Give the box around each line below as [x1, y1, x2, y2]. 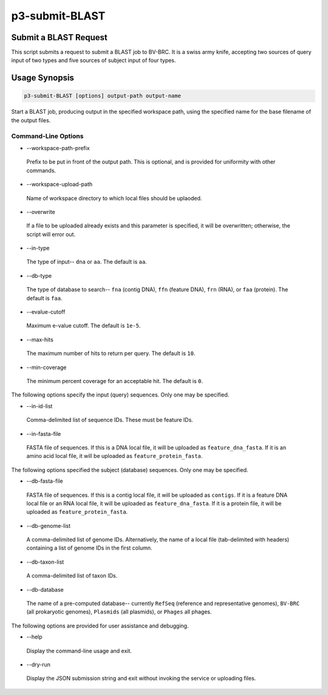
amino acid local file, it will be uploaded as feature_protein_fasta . [26, 452, 203, 460]
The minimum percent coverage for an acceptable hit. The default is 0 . [26, 378, 203, 384]
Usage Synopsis [11, 73, 74, 83]
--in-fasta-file [26, 430, 61, 437]
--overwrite [26, 208, 56, 215]
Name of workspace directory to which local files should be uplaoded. [26, 195, 202, 202]
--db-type [26, 272, 52, 279]
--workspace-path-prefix [26, 144, 91, 151]
